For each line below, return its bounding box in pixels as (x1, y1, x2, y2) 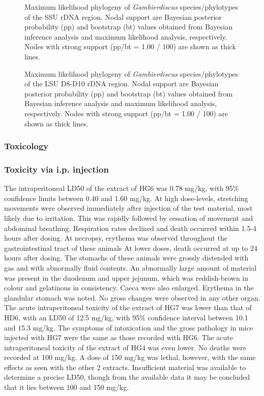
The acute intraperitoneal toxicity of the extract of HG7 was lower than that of (4, 302, 252, 313)
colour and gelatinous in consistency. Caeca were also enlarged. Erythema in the (4, 282, 254, 293)
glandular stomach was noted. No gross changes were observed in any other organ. (4, 292, 260, 303)
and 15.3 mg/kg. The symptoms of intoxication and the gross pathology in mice (4, 322, 253, 333)
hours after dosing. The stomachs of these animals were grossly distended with (4, 252, 249, 263)
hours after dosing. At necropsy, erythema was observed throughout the (4, 233, 227, 243)
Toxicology (4, 140, 49, 152)
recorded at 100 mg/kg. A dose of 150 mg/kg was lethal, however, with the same (4, 352, 256, 362)
